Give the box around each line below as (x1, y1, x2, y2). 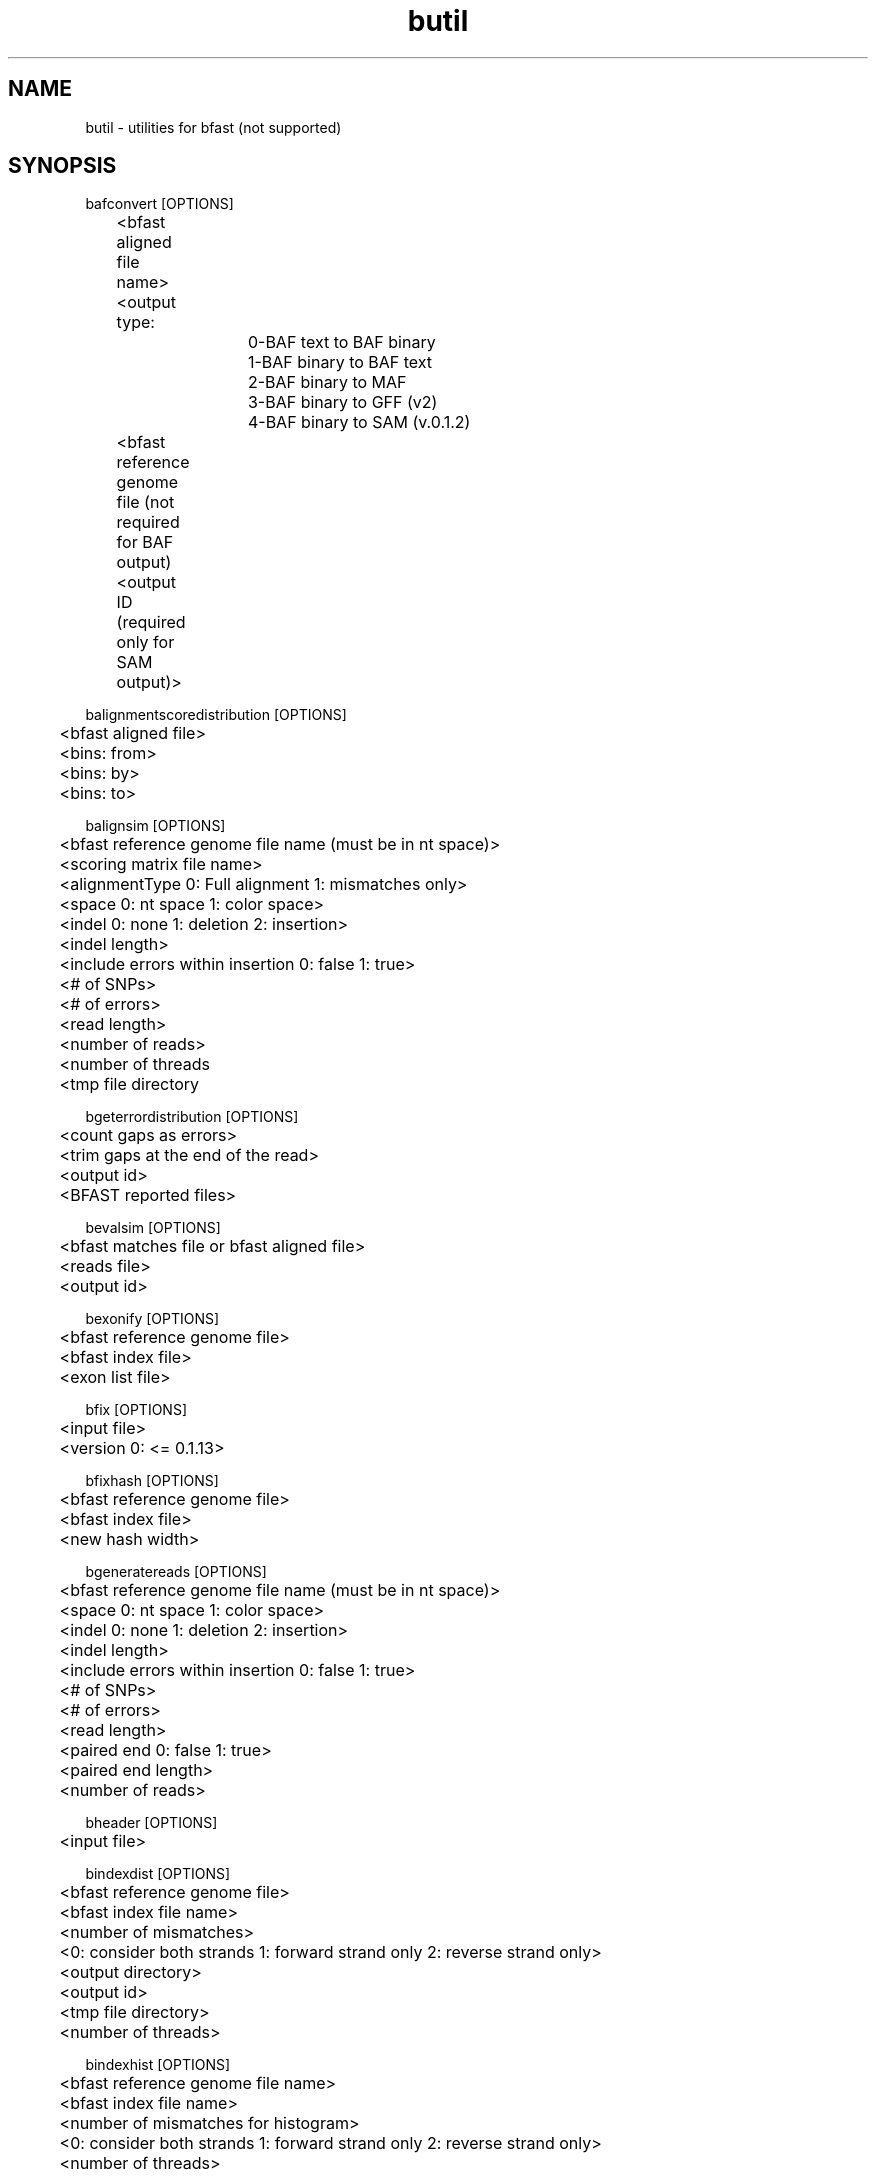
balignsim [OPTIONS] (85, 817, 226, 835)
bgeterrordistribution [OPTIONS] (85, 1108, 299, 1126)
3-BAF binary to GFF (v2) (247, 392, 438, 413)
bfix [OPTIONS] (85, 1401, 188, 1419)
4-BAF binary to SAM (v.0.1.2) (247, 412, 471, 433)
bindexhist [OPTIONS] (85, 2056, 231, 2074)
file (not (116, 492, 175, 513)
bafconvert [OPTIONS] (85, 195, 234, 213)
